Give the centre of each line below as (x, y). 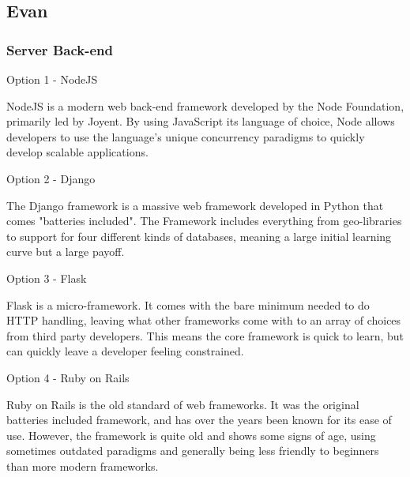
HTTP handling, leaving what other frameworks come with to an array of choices (204, 320)
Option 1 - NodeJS (52, 79)
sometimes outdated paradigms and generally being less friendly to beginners (193, 451)
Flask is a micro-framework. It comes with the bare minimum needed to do (188, 304)
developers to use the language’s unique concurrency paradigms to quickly (186, 136)
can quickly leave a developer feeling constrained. (125, 351)
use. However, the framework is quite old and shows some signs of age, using (191, 435)
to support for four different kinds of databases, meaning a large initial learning (199, 236)
